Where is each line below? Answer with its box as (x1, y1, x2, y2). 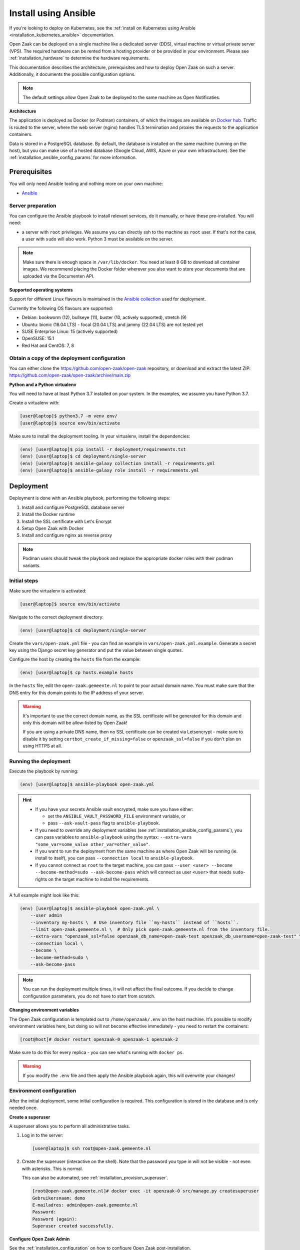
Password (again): (32, 1216, 77, 1222)
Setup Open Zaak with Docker (21, 525, 84, 531)
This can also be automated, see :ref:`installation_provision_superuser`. (21, 1175, 168, 1181)
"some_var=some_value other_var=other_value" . (35, 841, 150, 847)
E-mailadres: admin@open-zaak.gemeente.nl (32, 1202, 138, 1207)
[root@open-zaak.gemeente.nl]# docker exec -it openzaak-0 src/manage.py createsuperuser (32, 1188, 259, 1194)
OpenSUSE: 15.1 (21, 335, 54, 341)
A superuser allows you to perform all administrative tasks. (9, 1123, 130, 1129)
